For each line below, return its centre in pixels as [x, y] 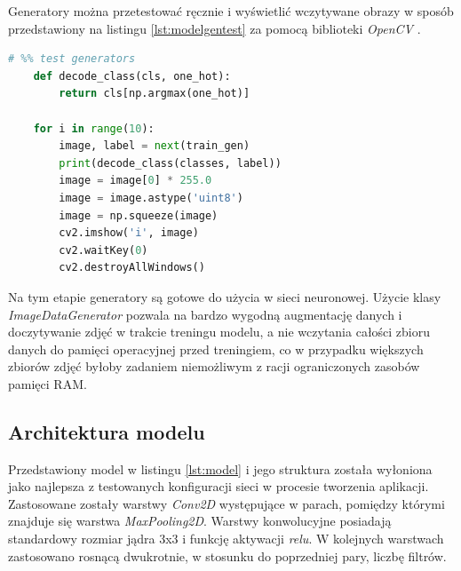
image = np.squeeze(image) [139, 215]
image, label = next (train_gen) [155, 146]
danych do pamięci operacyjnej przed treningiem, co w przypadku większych [216, 349]
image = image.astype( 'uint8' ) [151, 198]
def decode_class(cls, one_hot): [132, 76]
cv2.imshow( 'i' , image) [129, 233]
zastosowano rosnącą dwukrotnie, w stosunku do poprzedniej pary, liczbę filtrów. [227, 555]
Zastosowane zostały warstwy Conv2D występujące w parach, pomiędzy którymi [227, 503]
